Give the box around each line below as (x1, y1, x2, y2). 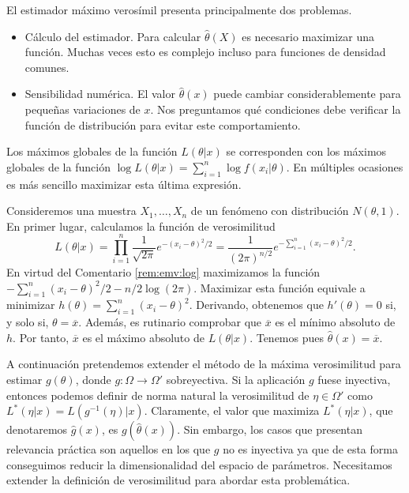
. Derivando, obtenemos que (189, 296, 324, 313)
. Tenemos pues (250, 329, 324, 345)
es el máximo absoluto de (82, 329, 204, 345)
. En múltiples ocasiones (286, 158, 403, 175)
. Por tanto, (13, 329, 69, 345)
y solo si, (6, 314, 49, 330)
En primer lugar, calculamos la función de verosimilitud (6, 217, 276, 234)
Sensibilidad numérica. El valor (24, 85, 175, 102)
